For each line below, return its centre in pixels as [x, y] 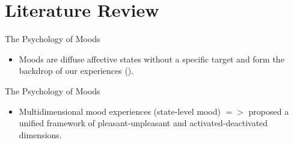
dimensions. [40, 134]
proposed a [269, 111]
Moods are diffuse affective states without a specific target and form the [152, 59]
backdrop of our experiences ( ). [76, 71]
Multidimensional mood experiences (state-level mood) [120, 111]
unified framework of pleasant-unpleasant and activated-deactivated [143, 123]
